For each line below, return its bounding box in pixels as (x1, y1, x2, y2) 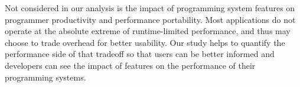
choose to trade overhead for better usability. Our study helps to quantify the (5, 36, 285, 48)
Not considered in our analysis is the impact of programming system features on (5, 2, 295, 14)
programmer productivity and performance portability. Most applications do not (5, 13, 296, 25)
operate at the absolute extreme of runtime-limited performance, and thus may (5, 25, 291, 37)
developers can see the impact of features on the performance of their (5, 59, 256, 71)
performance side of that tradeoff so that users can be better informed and (5, 48, 275, 60)
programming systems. (5, 71, 86, 83)
